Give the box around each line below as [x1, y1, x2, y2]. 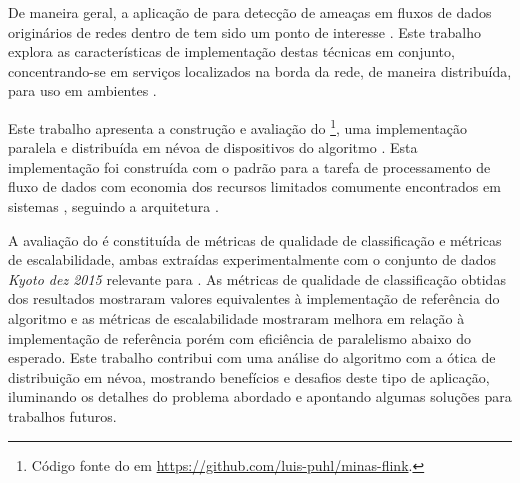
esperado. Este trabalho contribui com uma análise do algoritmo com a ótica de [8, 347, 496, 368]
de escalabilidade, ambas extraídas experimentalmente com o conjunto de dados [8, 249, 497, 270]
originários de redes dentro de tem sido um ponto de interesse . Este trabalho [8, 21, 481, 42]
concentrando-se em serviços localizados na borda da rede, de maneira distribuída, [8, 60, 512, 81]
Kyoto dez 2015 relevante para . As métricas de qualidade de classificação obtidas [8, 268, 506, 289]
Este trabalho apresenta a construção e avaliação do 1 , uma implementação [8, 114, 468, 138]
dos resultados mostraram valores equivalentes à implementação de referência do [8, 288, 500, 309]
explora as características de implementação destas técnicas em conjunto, [8, 41, 455, 62]
